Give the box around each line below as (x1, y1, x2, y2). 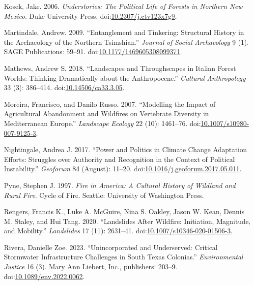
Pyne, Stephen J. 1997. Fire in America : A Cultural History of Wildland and (4, 180, 236, 190)
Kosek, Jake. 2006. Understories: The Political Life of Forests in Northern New (4, 1, 243, 11)
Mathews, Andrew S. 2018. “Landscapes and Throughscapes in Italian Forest (4, 63, 236, 73)
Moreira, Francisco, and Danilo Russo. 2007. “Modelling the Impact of (4, 98, 216, 109)
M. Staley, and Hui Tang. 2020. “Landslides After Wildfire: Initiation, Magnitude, (4, 216, 251, 226)
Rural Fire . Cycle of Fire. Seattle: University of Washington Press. (4, 190, 204, 200)
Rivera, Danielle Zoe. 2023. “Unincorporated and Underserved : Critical (4, 242, 218, 252)
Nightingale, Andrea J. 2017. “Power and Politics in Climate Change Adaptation (4, 144, 247, 155)
